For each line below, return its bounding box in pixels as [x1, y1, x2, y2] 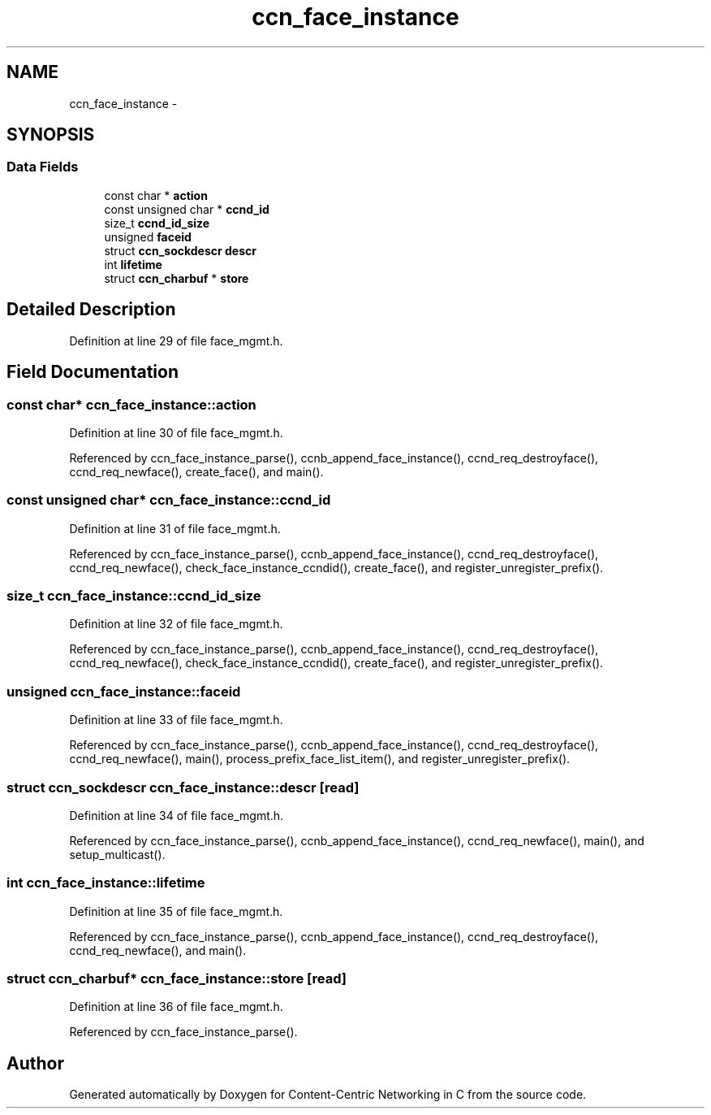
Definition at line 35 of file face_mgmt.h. [69, 904, 283, 918]
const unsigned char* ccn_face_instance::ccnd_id [6, 492, 331, 509]
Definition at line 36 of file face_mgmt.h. [69, 1000, 283, 1014]
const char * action [104, 188, 208, 202]
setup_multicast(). [69, 847, 166, 861]
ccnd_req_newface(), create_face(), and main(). [69, 464, 324, 479]
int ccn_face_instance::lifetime [6, 874, 205, 892]
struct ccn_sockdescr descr [104, 243, 256, 258]
